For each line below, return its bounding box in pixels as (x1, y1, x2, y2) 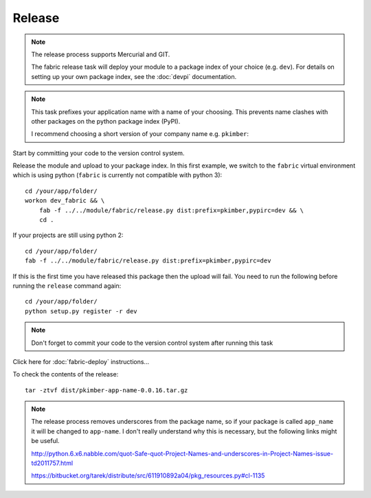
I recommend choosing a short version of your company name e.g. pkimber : (31, 130, 249, 138)
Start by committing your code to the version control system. (12, 148, 185, 157)
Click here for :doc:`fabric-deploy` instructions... (12, 357, 150, 365)
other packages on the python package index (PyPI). (31, 117, 181, 125)
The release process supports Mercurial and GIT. (31, 50, 170, 58)
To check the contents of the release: (12, 370, 119, 378)
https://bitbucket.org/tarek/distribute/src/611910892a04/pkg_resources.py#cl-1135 (31, 471, 265, 480)
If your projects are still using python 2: (12, 231, 124, 240)
